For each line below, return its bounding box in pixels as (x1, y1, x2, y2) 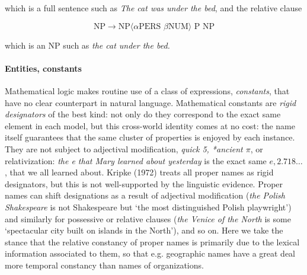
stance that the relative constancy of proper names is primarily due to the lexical (5, 235, 300, 248)
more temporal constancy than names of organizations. (5, 258, 204, 271)
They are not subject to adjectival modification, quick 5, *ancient (5, 142, 243, 155)
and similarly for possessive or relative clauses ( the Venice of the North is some (5, 212, 291, 225)
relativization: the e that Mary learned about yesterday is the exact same (5, 154, 267, 167)
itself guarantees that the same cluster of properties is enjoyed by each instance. (5, 131, 295, 143)
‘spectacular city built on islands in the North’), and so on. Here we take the (5, 224, 283, 236)
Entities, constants (5, 62, 82, 74)
